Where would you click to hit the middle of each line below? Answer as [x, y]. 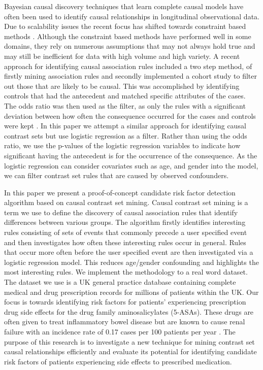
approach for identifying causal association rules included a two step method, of [128, 66]
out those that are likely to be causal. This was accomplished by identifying [122, 86]
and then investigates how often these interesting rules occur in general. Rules [125, 242]
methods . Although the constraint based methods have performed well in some [128, 36]
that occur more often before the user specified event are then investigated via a [129, 252]
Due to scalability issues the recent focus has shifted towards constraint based [125, 26]
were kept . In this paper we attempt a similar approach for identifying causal [125, 126]
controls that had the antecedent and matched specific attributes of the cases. [125, 96]
